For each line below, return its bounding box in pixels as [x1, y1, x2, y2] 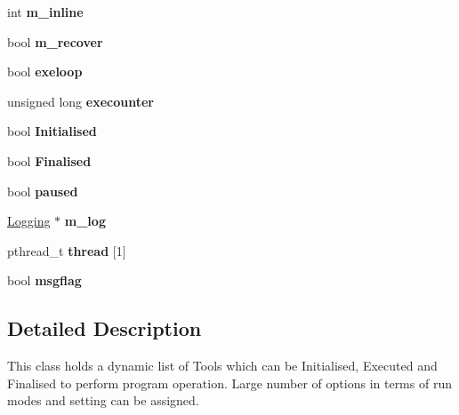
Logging [7, 211, 51, 230]
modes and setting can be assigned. [7, 391, 199, 410]
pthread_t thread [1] [7, 241, 126, 259]
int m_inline [7, 3, 84, 20]
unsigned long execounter [7, 92, 154, 110]
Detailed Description [7, 315, 202, 342]
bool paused [7, 181, 78, 200]
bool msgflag [7, 271, 82, 290]
